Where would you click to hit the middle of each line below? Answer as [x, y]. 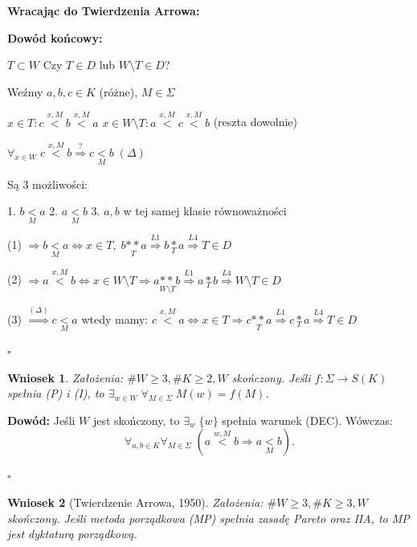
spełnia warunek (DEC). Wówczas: [307, 420]
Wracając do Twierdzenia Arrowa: [104, 10]
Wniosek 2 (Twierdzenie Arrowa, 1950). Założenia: [135, 502]
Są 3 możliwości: [48, 184]
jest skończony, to [136, 420]
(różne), [119, 91]
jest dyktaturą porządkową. [72, 534]
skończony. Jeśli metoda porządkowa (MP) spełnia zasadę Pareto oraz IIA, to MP [208, 518]
